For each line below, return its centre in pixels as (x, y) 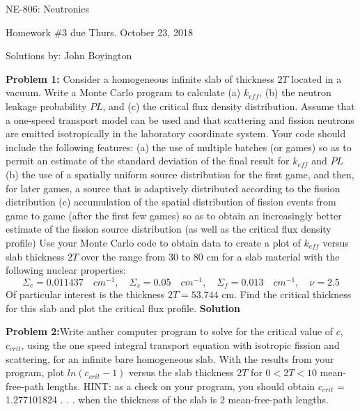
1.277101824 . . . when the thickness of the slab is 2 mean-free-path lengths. (167, 400)
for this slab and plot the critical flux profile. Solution (123, 308)
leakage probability (46, 106)
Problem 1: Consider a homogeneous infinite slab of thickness (140, 78)
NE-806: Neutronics (48, 8)
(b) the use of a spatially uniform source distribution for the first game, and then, (180, 174)
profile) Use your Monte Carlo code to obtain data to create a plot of (153, 242)
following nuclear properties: (66, 270)
